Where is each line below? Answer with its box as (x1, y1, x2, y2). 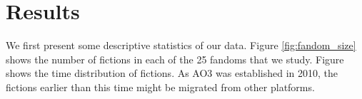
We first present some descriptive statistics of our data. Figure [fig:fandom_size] (6, 38, 356, 53)
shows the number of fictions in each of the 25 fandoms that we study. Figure (6, 51, 344, 66)
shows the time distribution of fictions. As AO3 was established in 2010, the (6, 66, 338, 80)
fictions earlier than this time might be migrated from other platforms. (6, 79, 315, 94)
